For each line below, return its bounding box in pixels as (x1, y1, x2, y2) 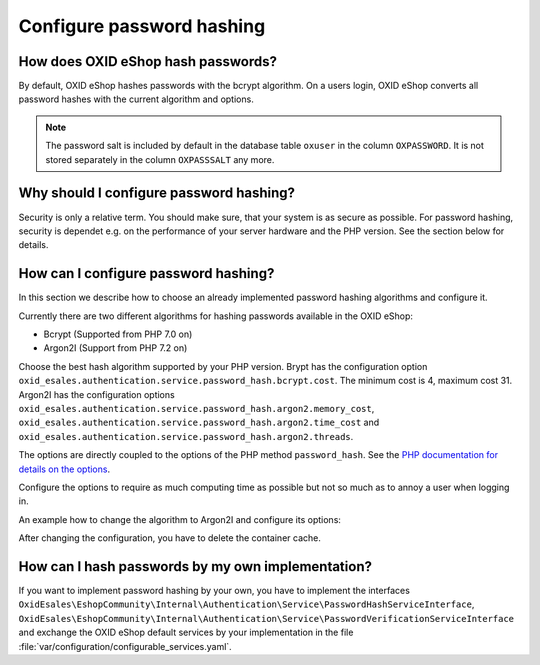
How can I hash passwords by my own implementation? (18, 558, 372, 575)
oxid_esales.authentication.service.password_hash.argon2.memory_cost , (18, 402, 375, 414)
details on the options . (18, 463, 110, 475)
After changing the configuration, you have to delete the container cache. (18, 532, 322, 544)
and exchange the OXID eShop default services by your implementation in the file (18, 626, 354, 639)
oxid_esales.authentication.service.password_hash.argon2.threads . (18, 430, 354, 442)
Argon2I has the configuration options (18, 388, 175, 400)
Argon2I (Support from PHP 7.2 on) (43, 342, 188, 354)
